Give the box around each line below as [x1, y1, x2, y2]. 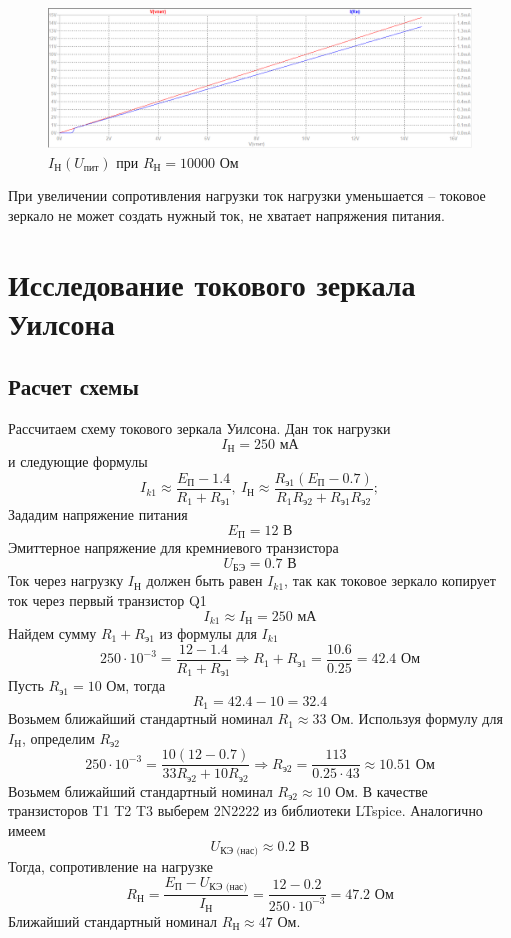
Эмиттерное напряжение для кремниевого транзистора [8, 537, 339, 558]
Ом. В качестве [335, 780, 428, 801]
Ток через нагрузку [8, 570, 124, 591]
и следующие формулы [8, 451, 148, 472]
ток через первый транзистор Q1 [8, 589, 207, 610]
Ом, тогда [106, 675, 166, 696]
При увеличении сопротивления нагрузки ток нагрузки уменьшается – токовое [8, 185, 486, 206]
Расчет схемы [8, 371, 139, 402]
